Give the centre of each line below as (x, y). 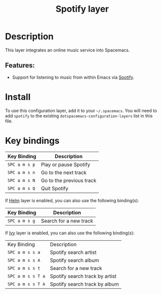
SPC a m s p (22, 164)
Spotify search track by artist (83, 276)
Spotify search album (74, 260)
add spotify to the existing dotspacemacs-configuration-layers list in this (79, 115)
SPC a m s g (22, 221)
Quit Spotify (55, 188)
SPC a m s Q (22, 188)
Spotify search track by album (84, 284)
